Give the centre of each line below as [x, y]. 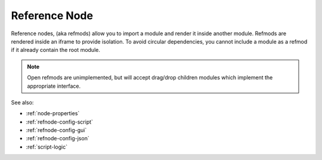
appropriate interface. [54, 86]
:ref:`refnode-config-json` [58, 139]
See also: [22, 102]
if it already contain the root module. [56, 50]
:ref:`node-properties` [53, 113]
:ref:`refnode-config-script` [60, 122]
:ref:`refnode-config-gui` [56, 130]
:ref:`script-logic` [47, 147]
